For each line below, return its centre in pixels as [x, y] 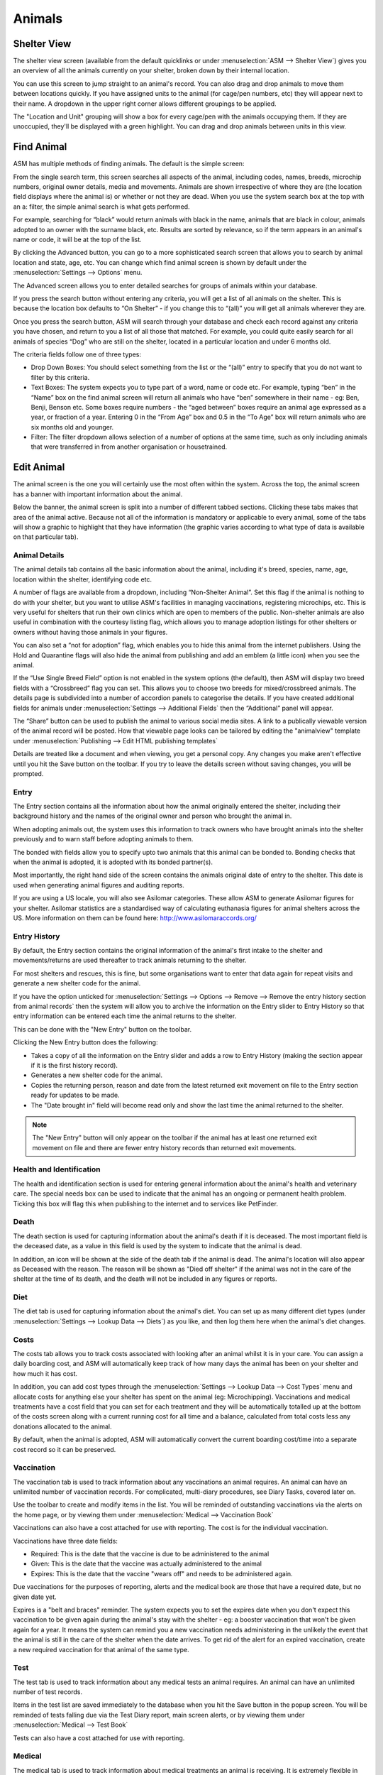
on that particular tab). [46, 537]
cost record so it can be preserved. [65, 1449]
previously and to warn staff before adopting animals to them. [103, 839]
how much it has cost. [45, 1373]
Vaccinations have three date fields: [66, 1541]
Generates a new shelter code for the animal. [97, 1075]
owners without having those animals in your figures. [90, 632]
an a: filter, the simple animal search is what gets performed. [102, 207]
